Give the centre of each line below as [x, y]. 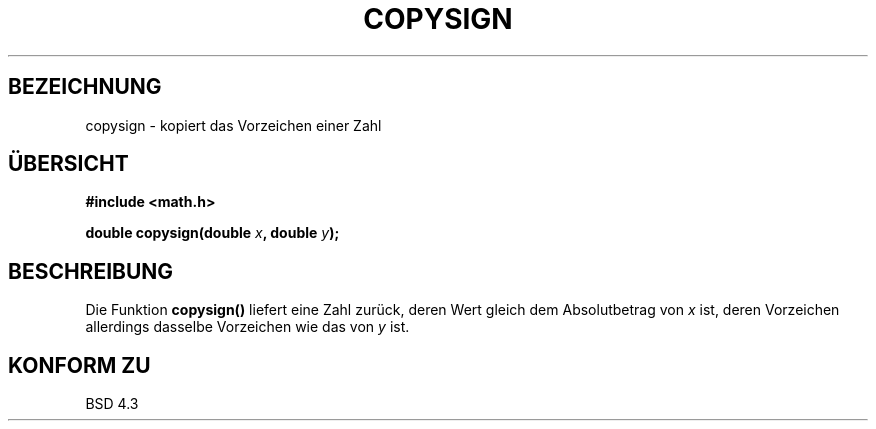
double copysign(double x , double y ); [212, 233]
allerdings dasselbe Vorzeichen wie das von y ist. [247, 327]
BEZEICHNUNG [85, 87]
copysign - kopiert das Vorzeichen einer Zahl [233, 125]
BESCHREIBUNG [91, 271]
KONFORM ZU [79, 365]
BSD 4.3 [112, 404]
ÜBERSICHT [68, 164]
